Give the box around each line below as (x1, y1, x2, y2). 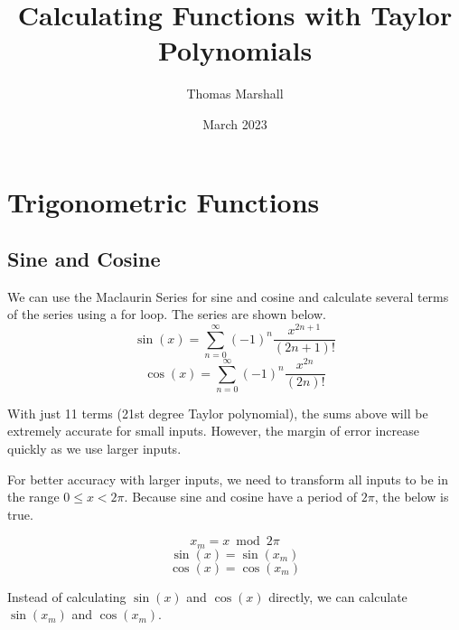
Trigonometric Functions (7, 183, 320, 220)
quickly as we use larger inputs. (7, 439, 182, 458)
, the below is (374, 487, 449, 506)
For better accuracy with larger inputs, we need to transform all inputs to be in (7, 469, 448, 488)
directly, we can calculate (268, 587, 407, 606)
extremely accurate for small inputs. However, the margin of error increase (7, 421, 419, 440)
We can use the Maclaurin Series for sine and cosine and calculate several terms (7, 287, 449, 306)
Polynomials (157, 32, 313, 69)
